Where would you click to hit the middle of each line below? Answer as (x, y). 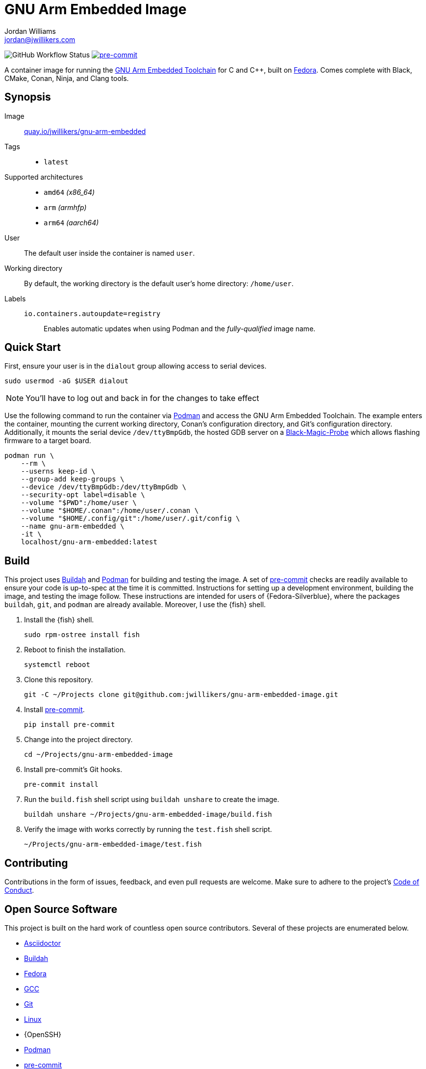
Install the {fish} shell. (59, 620)
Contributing (36, 863)
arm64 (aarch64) (71, 222)
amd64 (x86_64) (69, 192)
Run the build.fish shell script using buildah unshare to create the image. (152, 800)
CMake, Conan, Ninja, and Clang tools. (67, 78)
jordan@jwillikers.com (40, 39)
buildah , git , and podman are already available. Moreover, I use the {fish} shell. (135, 605)
